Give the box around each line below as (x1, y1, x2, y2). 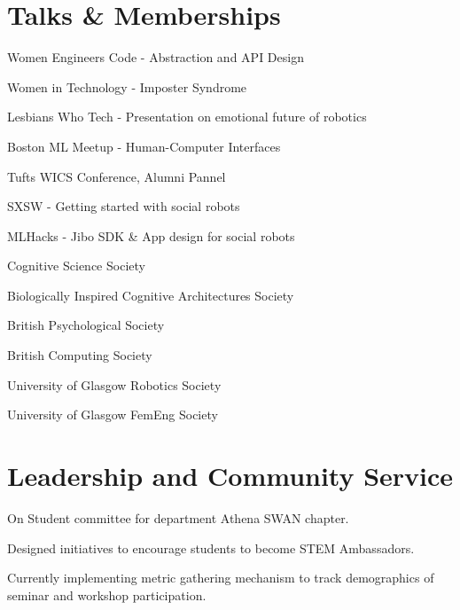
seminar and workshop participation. (7, 585, 207, 604)
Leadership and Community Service (7, 457, 454, 494)
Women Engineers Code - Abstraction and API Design (7, 48, 304, 66)
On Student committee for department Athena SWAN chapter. (7, 508, 349, 527)
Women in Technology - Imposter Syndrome (7, 77, 247, 96)
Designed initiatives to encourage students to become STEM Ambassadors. (7, 538, 415, 557)
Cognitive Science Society (7, 256, 145, 275)
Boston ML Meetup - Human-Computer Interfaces (7, 137, 281, 155)
